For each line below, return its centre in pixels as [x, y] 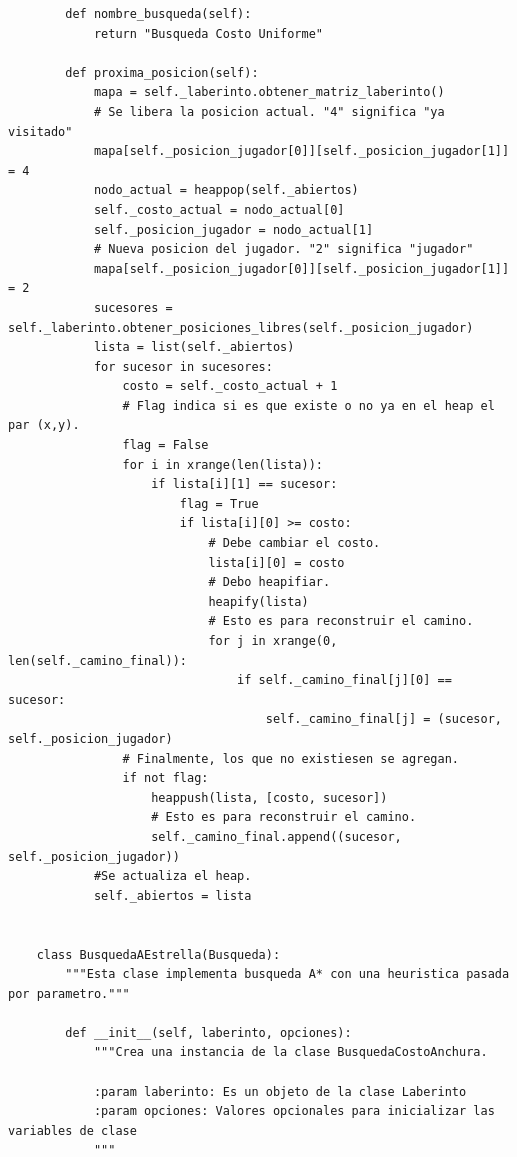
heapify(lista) [258, 601]
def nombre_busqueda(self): [158, 14]
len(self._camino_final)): [97, 660]
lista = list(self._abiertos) [194, 347]
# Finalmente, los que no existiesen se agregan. [291, 758]
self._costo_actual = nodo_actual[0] [219, 209]
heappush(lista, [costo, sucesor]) [269, 797]
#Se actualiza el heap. [172, 876]
